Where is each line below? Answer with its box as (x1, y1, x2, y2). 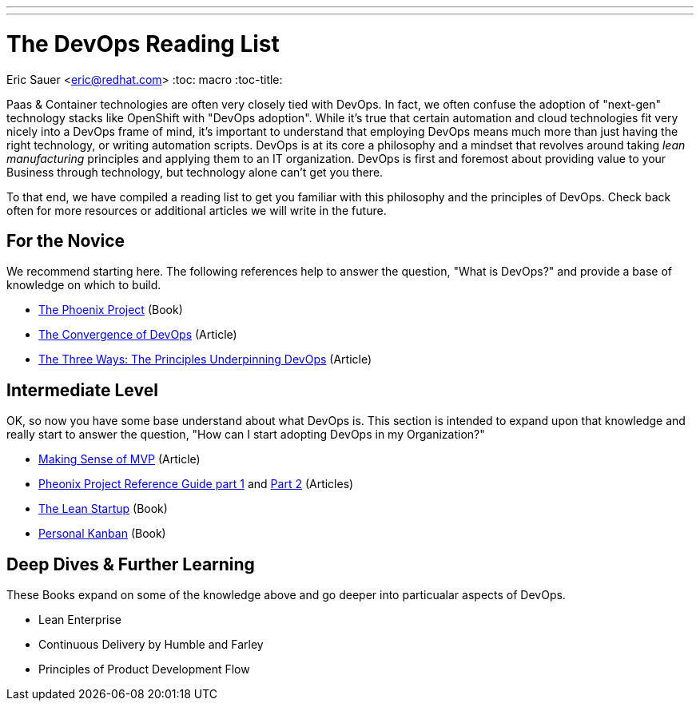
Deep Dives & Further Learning (6, 554, 255, 574)
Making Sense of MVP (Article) (38, 452, 201, 467)
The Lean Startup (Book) (38, 502, 168, 516)
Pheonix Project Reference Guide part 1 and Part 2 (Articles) (38, 477, 354, 491)
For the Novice (6, 230, 125, 251)
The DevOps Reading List (6, 30, 280, 58)
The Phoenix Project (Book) (38, 303, 183, 317)
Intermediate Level (6, 379, 158, 400)
